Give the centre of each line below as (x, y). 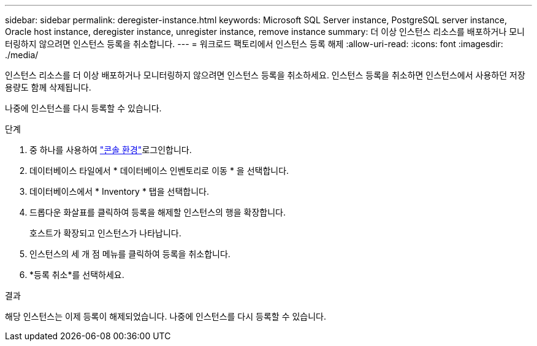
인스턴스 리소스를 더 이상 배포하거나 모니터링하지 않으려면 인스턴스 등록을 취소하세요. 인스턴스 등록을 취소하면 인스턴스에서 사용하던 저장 (265, 75)
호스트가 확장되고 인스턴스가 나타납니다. (105, 233)
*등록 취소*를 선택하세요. (77, 275)
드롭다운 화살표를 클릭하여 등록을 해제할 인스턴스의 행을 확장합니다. (158, 212)
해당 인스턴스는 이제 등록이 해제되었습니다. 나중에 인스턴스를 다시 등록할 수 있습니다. (166, 316)
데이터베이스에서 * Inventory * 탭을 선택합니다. (119, 191)
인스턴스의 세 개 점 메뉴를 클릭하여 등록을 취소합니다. (130, 254)
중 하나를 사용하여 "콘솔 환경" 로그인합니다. (111, 150)
